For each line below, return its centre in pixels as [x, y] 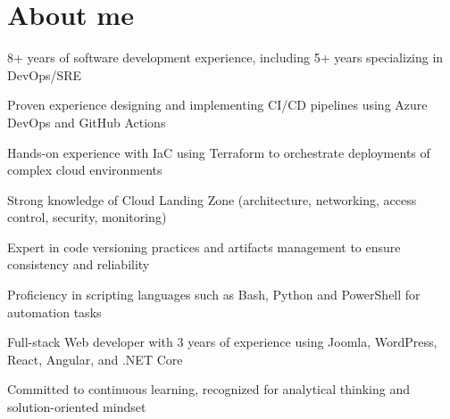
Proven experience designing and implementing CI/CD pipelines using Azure [217, 105]
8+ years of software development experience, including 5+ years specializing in [225, 58]
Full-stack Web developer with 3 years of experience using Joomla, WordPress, [222, 342]
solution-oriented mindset [77, 407]
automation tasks [54, 312]
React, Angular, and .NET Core [95, 359]
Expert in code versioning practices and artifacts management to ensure [204, 246]
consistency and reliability [79, 264]
